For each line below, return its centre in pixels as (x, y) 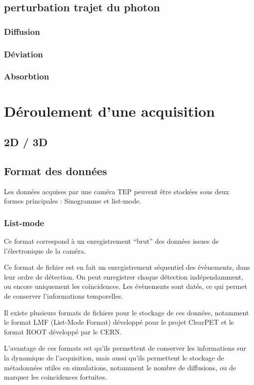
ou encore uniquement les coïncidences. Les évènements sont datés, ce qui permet (126, 286)
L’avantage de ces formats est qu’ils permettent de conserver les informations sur (125, 348)
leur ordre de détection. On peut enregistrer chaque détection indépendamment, (124, 276)
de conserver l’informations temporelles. (64, 296)
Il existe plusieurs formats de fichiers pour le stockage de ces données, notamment (127, 312)
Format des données (56, 170)
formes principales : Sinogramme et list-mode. (73, 201)
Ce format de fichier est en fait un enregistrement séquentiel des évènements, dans (127, 267)
